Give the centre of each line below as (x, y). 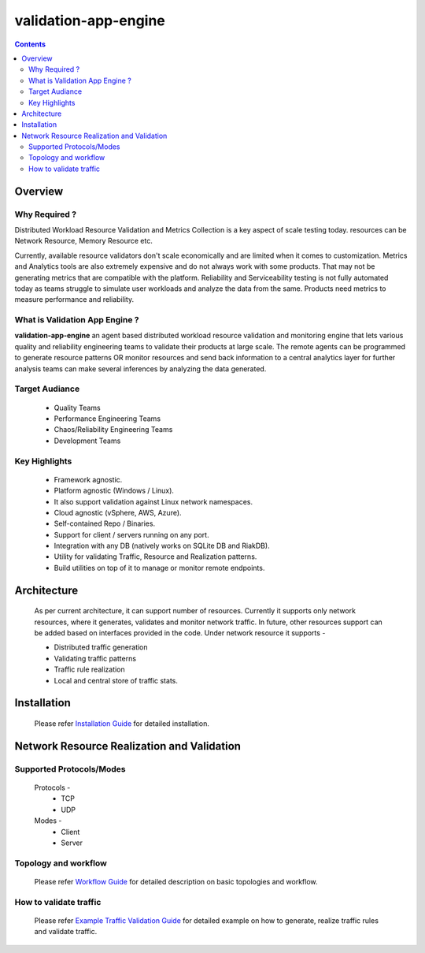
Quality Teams (78, 408)
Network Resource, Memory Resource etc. (83, 241)
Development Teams (87, 441)
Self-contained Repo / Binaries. (105, 523)
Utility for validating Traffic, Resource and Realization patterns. (155, 557)
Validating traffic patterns (95, 658)
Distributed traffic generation (101, 647)
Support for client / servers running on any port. (131, 534)
